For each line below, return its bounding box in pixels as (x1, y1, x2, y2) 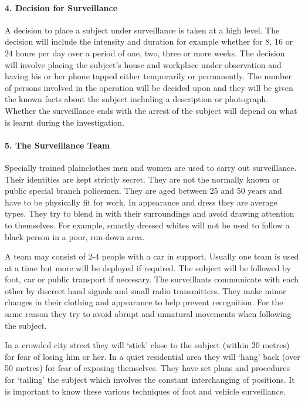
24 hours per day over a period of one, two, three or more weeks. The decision (5, 46, 285, 59)
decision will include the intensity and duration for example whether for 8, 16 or (5, 35, 293, 48)
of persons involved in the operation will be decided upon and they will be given (5, 81, 293, 93)
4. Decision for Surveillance (5, 1, 118, 14)
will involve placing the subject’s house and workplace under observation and (5, 58, 282, 70)
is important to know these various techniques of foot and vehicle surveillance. (5, 385, 286, 397)
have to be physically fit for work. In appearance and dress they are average (5, 196, 277, 208)
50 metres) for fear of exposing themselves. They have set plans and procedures (5, 362, 290, 374)
